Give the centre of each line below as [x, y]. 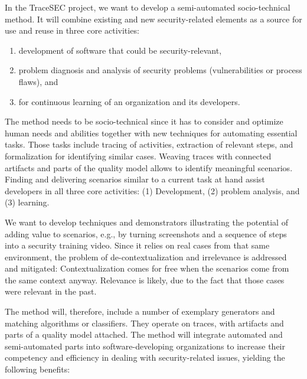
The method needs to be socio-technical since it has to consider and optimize [144, 121]
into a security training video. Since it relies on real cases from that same [137, 245]
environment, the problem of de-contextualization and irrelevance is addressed [146, 257]
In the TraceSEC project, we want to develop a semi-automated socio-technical [148, 7]
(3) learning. [27, 202]
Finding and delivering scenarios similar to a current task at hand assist [135, 179]
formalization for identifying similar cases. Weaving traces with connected [138, 156]
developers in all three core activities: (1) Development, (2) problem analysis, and [152, 190]
